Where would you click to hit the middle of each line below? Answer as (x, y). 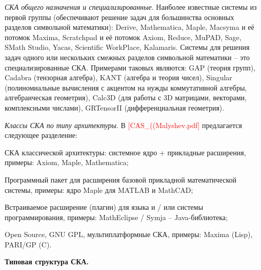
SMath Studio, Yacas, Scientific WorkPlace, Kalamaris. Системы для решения (127, 47)
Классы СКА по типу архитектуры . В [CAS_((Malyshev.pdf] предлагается (123, 125)
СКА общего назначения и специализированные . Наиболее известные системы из (131, 7)
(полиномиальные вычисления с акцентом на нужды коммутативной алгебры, (126, 87)
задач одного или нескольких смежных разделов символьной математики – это (127, 57)
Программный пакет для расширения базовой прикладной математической (121, 179)
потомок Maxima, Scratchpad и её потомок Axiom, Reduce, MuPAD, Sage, (123, 37)
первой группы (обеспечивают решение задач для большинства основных (119, 17)
